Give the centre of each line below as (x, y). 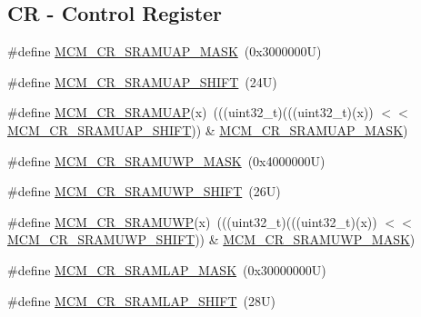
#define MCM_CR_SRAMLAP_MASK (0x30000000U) (167, 269)
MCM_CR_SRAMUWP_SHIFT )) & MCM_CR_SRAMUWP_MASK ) (211, 239)
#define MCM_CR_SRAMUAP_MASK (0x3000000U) (165, 51)
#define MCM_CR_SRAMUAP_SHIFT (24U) (142, 81)
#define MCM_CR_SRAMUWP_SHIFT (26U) (144, 191)
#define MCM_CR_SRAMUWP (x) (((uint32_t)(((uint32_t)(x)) (192, 221)
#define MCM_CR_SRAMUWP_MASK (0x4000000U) (166, 160)
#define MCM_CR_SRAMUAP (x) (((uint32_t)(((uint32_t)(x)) (190, 112)
